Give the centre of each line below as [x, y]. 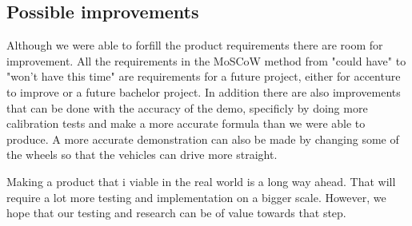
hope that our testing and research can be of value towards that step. [176, 213]
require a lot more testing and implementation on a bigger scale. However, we [196, 197]
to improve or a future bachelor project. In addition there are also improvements [204, 91]
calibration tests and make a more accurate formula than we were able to [186, 123]
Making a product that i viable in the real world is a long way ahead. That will [201, 181]
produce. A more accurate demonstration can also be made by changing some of [203, 139]
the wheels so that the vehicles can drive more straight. [142, 155]
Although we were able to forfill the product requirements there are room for [195, 45]
